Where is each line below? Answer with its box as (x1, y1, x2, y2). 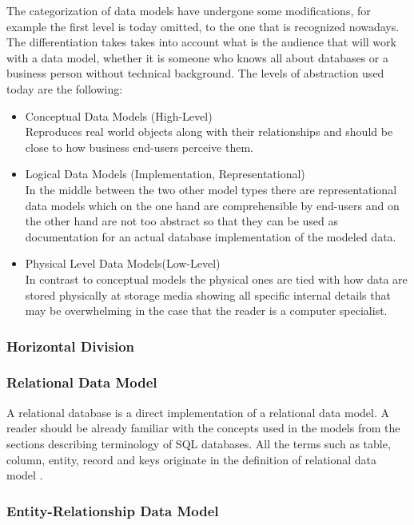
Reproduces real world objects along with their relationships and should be (25, 123, 393, 140)
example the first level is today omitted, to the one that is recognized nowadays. (6, 18, 400, 34)
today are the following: (6, 80, 123, 97)
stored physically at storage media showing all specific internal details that (25, 286, 391, 303)
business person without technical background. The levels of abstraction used (6, 65, 384, 82)
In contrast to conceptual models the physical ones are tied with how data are (25, 270, 408, 287)
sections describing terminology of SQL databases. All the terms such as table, (6, 435, 391, 451)
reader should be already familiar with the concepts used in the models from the (6, 420, 400, 436)
